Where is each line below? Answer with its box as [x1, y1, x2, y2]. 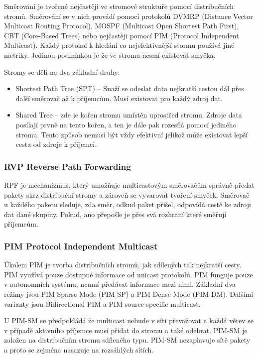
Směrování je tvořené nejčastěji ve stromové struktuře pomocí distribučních [4, 1, 234, 11]
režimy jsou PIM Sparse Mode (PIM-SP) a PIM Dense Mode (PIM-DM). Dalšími [4, 288, 254, 299]
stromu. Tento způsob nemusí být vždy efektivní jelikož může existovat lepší [15, 129, 248, 139]
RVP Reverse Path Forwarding [4, 160, 131, 172]
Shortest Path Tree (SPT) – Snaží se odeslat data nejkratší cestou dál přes [15, 83, 244, 94]
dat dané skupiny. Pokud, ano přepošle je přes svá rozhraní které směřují [4, 209, 227, 219]
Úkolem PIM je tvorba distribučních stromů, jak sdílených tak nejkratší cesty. [4, 259, 242, 270]
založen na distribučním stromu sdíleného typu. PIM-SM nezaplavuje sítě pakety [4, 335, 251, 345]
